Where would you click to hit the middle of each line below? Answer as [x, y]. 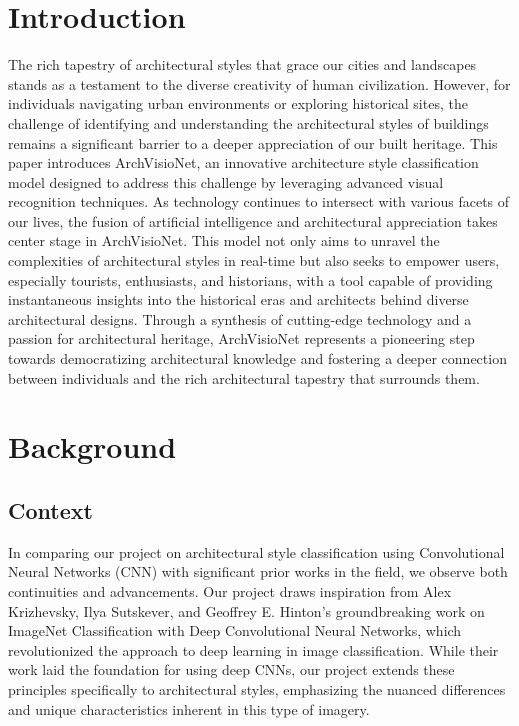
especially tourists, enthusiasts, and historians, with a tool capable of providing [250, 279]
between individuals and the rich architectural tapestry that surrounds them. [244, 377]
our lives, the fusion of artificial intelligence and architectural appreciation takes [253, 220]
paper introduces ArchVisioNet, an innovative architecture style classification [243, 162]
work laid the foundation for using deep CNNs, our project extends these [231, 669]
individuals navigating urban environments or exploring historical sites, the [238, 103]
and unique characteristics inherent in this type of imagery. [189, 708]
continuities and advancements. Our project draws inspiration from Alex [230, 590]
